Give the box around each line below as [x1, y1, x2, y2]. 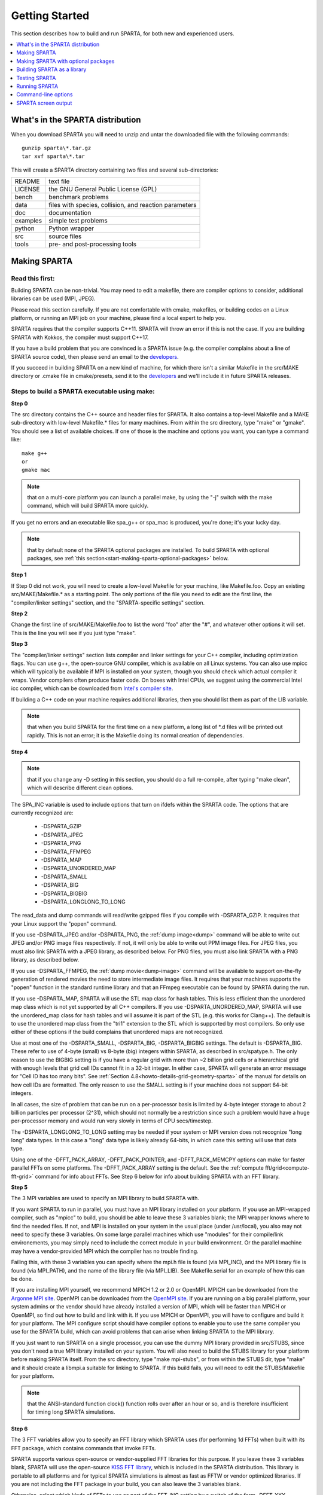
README [14, 177, 40, 185]
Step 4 [11, 748, 28, 756]
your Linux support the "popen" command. [11, 920, 117, 927]
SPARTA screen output [16, 99, 72, 106]
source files [48, 232, 82, 240]
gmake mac [22, 466, 50, 474]
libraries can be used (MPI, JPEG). [11, 295, 96, 302]
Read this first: [11, 274, 55, 282]
